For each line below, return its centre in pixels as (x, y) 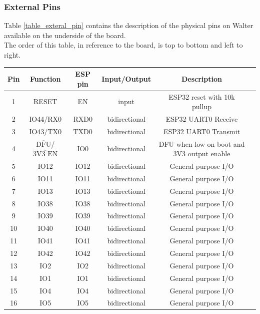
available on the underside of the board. (65, 35)
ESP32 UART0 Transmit (202, 131)
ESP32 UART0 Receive (202, 118)
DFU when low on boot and (202, 143)
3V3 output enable (202, 153)
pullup (202, 106)
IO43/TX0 (45, 131)
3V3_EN (45, 154)
